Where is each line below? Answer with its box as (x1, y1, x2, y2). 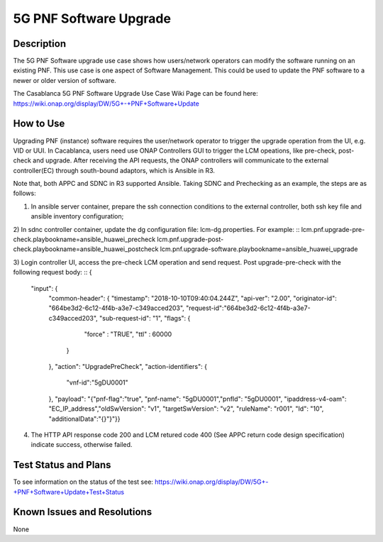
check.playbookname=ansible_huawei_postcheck (13, 245, 159, 253)
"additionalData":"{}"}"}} (48, 414, 121, 423)
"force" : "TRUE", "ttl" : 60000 (84, 330, 172, 338)
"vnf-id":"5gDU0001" (66, 378, 129, 387)
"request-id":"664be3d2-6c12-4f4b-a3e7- (185, 304, 311, 312)
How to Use (13, 118, 65, 130)
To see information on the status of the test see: (13, 477, 154, 486)
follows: (13, 189, 36, 198)
